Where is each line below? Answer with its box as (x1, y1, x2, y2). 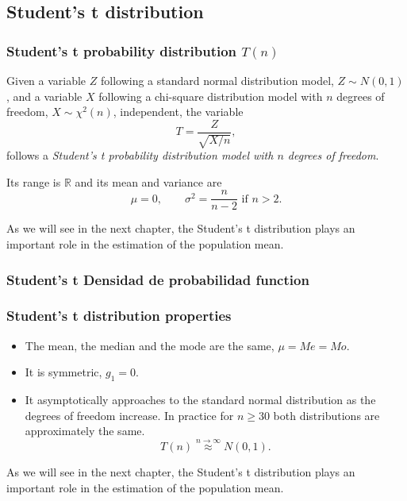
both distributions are (273, 407, 380, 423)
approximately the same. (25, 422, 145, 439)
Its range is (6, 173, 61, 190)
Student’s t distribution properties (6, 306, 232, 326)
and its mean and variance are (75, 173, 222, 190)
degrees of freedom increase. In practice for (25, 407, 234, 423)
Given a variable (6, 72, 86, 88)
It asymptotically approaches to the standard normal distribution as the (25, 391, 376, 408)
